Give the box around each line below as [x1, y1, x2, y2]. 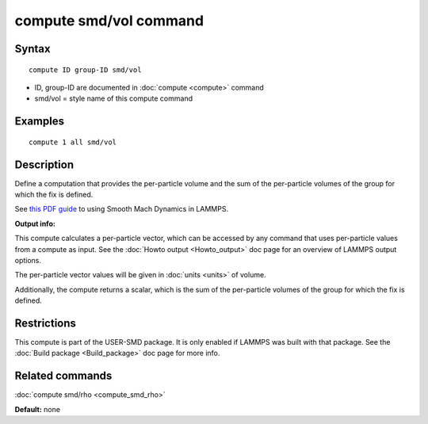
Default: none [14, 404, 61, 414]
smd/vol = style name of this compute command [34, 94, 193, 103]
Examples [14, 115, 65, 128]
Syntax [14, 42, 51, 55]
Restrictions [14, 316, 77, 330]
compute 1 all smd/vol [29, 137, 117, 147]
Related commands [14, 369, 113, 383]
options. [14, 256, 42, 265]
